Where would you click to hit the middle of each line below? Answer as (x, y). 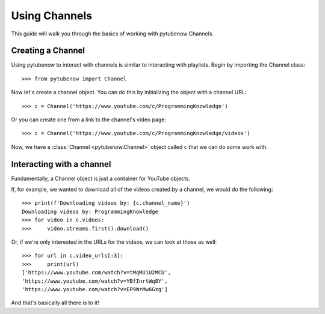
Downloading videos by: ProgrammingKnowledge (90, 211)
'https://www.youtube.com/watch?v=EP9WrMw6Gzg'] (95, 289)
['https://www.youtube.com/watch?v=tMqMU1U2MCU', (97, 273)
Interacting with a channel (61, 164)
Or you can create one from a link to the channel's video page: (89, 119)
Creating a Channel (48, 51)
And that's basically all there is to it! (55, 303)
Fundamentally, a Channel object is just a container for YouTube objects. (101, 178)
